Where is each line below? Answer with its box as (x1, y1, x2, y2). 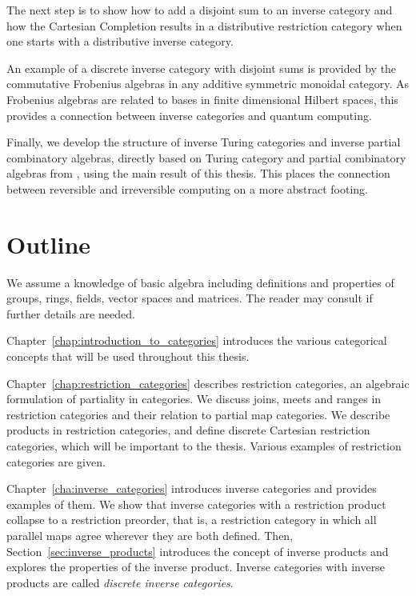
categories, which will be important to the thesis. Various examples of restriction (6, 438, 402, 454)
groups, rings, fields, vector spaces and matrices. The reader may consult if (6, 290, 373, 306)
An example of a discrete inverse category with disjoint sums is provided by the (6, 59, 397, 76)
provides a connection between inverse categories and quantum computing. (6, 106, 372, 123)
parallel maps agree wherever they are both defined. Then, (6, 526, 294, 543)
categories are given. (6, 453, 106, 470)
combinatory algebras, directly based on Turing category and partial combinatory (6, 149, 406, 166)
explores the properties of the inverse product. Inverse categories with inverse (6, 558, 385, 575)
